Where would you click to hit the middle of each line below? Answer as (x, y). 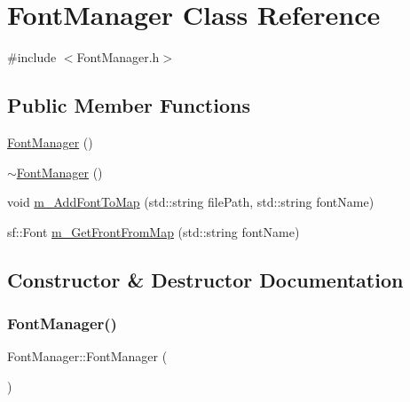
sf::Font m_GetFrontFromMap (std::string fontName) (154, 231)
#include (32, 57)
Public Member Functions (129, 105)
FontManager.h (118, 57)
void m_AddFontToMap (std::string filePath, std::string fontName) (191, 202)
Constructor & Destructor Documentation (205, 279)
